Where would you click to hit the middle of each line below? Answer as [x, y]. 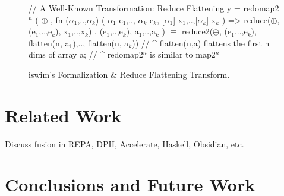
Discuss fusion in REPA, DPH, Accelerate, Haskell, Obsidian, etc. [124, 143]
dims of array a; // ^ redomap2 [86, 54]
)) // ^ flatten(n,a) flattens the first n [201, 42]
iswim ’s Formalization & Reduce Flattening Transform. [129, 74]
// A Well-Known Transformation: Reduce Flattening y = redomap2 [154, 8]
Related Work [63, 115]
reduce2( [197, 31]
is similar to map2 [183, 54]
